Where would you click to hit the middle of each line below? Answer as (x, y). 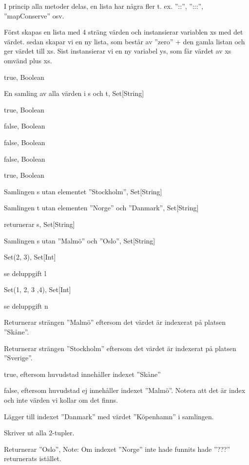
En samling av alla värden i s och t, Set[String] (74, 93)
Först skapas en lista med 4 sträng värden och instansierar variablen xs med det (124, 32)
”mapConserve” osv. (34, 15)
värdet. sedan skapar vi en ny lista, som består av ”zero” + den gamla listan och (124, 41)
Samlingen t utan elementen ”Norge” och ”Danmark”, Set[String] (101, 208)
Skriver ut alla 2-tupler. (39, 433)
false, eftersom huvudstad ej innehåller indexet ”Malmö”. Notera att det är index (125, 390)
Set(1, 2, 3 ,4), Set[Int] (38, 289)
